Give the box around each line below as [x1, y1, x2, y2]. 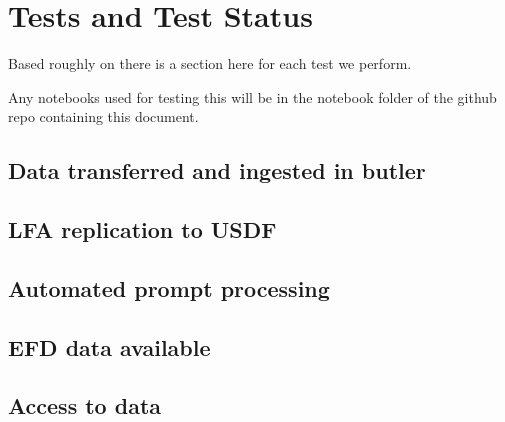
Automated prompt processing [8, 272, 330, 303]
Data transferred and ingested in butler [8, 155, 426, 186]
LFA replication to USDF [8, 214, 277, 245]
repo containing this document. [8, 106, 199, 127]
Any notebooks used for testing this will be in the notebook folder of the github [8, 86, 497, 107]
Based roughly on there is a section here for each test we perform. [8, 53, 412, 74]
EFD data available [8, 331, 211, 362]
